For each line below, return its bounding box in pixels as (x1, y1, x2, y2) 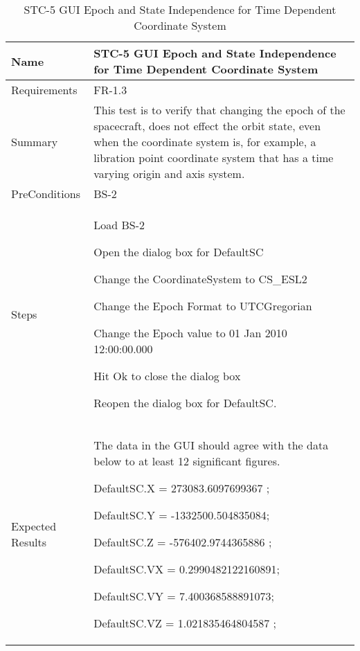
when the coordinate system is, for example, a (93, 134, 316, 150)
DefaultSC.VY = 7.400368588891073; (93, 588, 274, 604)
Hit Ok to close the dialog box (93, 368, 241, 384)
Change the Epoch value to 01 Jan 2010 (93, 325, 287, 341)
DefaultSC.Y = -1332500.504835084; (93, 507, 270, 523)
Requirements (11, 82, 78, 98)
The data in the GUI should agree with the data (93, 437, 329, 453)
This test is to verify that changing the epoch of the (93, 102, 345, 118)
